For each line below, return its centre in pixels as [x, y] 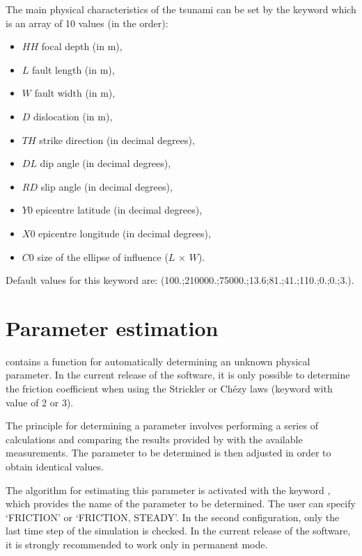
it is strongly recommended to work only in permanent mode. [137, 544]
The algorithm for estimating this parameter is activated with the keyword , [168, 490]
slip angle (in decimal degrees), [107, 186]
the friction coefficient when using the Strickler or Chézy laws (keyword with [169, 389]
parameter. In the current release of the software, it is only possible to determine [178, 375]
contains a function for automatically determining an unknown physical [158, 361]
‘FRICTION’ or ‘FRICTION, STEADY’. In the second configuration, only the [173, 517]
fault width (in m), [75, 93]
